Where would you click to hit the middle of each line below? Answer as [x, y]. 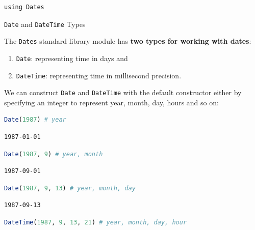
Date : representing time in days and [72, 58]
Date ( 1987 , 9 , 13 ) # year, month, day [70, 188]
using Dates [24, 7]
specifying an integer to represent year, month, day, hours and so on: [111, 102]
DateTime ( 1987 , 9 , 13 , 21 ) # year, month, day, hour [96, 223]
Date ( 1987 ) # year [35, 120]
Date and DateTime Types [45, 24]
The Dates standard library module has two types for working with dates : [128, 41]
